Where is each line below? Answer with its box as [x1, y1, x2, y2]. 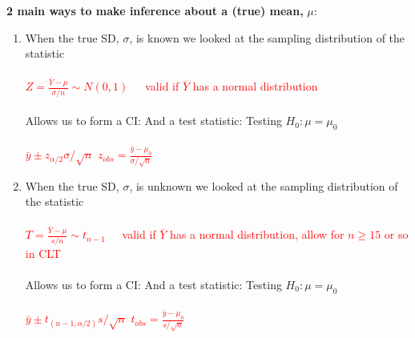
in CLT [25, 244, 61, 261]
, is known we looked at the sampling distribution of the [129, 29, 405, 46]
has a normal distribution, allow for [170, 226, 344, 243]
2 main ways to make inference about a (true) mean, [6, 2, 304, 18]
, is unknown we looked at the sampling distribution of [129, 177, 398, 194]
